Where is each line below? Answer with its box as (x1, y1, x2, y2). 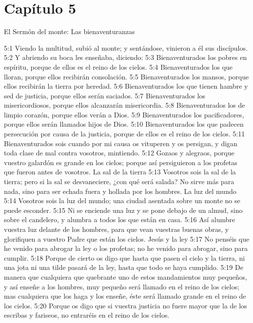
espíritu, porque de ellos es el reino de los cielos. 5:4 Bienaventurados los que (4, 61, 233, 72)
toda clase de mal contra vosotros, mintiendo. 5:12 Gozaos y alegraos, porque (4, 148, 234, 158)
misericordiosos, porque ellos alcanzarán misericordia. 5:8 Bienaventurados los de (4, 100, 245, 110)
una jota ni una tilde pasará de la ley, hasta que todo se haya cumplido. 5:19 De (4, 262, 243, 272)
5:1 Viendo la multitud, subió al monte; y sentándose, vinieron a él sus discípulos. (4, 42, 248, 53)
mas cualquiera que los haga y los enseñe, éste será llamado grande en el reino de (4, 291, 246, 301)
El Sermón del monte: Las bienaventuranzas (4, 26, 135, 37)
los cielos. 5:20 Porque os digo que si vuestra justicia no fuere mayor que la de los (4, 300, 247, 310)
